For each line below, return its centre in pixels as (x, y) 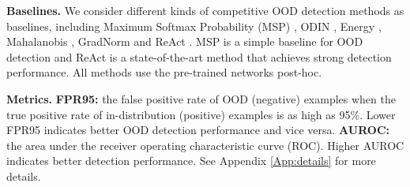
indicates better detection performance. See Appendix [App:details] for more (191, 161)
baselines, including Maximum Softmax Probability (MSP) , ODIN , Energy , (194, 26)
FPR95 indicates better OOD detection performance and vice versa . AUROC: (198, 130)
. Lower (378, 114)
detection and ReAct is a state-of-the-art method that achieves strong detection (199, 56)
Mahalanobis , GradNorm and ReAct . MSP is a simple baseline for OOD (185, 41)
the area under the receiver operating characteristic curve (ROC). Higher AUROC (205, 145)
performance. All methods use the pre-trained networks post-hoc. (164, 72)
